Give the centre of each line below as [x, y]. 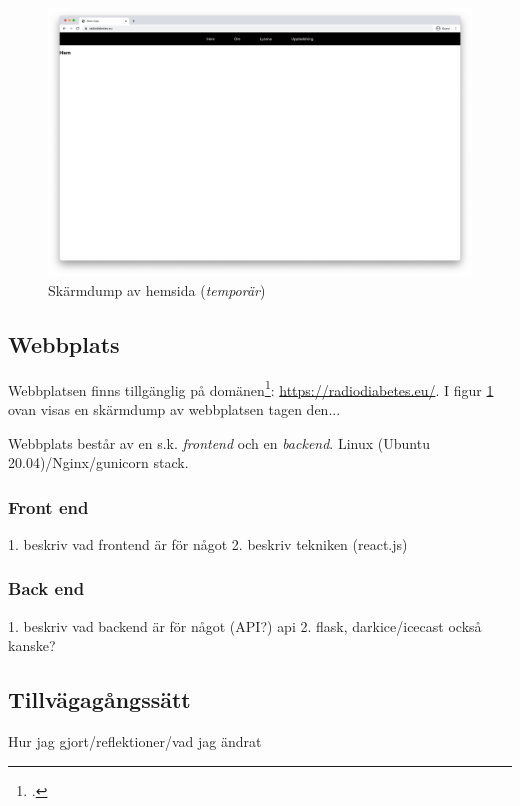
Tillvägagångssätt [99, 699]
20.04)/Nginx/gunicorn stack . [98, 462]
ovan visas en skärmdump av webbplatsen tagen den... [174, 408]
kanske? [32, 645]
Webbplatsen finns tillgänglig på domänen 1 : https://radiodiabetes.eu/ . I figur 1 [251, 388]
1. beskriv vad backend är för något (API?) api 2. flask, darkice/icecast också [245, 625]
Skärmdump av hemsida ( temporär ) [157, 289]
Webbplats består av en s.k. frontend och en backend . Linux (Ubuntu [219, 442]
